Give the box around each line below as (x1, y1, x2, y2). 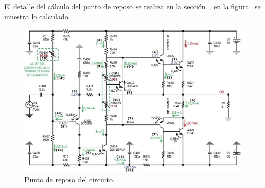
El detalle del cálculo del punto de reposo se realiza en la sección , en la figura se (4, 1, 261, 11)
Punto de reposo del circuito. (24, 174, 115, 185)
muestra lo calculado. (4, 11, 70, 21)
